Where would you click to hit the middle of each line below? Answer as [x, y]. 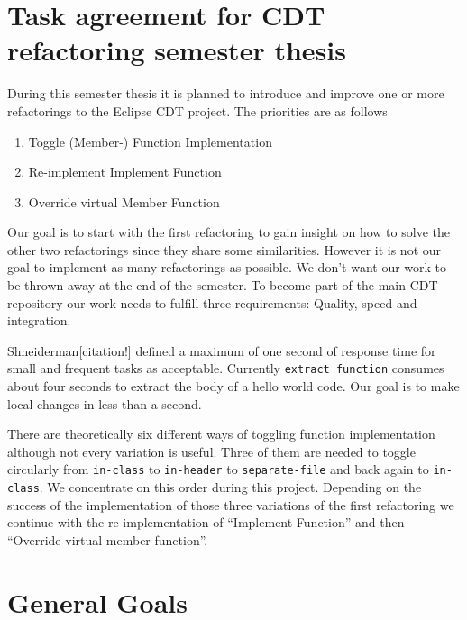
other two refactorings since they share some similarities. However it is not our [224, 249]
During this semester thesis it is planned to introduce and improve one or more [226, 93]
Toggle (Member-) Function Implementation [150, 141]
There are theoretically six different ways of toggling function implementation [221, 434]
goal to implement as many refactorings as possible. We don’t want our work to [227, 267]
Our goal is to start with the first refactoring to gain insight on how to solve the [229, 232]
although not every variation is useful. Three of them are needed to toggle [211, 451]
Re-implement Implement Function [125, 172]
